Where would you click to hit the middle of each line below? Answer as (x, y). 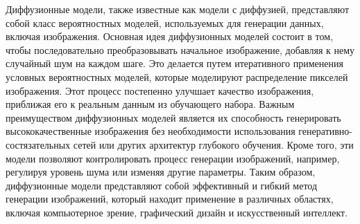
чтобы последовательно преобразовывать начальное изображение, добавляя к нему (180, 49)
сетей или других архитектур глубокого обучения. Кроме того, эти (213, 144)
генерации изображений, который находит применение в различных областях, (170, 199)
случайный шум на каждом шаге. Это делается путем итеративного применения (174, 63)
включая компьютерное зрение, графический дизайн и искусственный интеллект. (177, 212)
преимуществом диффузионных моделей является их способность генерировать (173, 117)
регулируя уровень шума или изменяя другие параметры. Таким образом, (161, 172)
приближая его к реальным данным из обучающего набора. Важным (150, 104)
